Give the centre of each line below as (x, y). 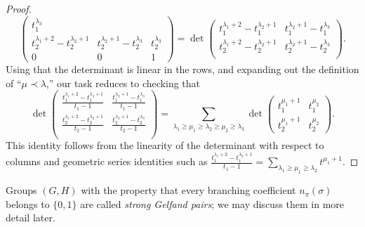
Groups (21, 190)
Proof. (19, 8)
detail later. (31, 218)
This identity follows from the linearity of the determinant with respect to (165, 145)
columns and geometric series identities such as (107, 161)
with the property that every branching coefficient (188, 190)
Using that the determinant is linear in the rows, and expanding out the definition (182, 69)
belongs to (28, 203)
